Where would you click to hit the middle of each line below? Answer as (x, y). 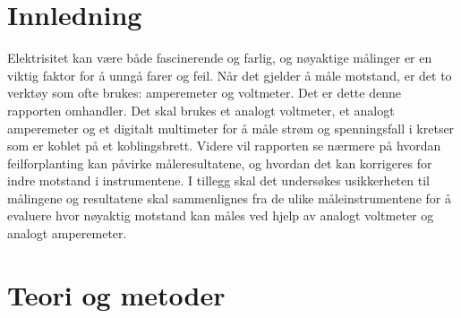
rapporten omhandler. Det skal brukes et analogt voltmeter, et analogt (201, 110)
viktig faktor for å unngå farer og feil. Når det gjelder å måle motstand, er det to (230, 75)
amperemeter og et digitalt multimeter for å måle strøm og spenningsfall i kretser (231, 128)
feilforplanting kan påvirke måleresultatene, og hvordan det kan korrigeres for (220, 163)
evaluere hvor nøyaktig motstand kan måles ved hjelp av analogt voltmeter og (221, 215)
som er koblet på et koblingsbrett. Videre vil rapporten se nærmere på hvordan (224, 146)
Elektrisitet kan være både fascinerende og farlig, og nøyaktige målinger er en (220, 58)
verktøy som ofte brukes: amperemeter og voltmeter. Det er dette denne (204, 93)
